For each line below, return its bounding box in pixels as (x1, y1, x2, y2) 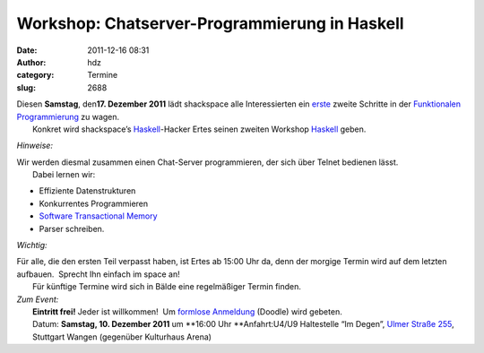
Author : (16, 56, 47, 67)
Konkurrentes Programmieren (39, 198, 149, 209)
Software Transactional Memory (39, 211, 158, 221)
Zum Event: (16, 294, 59, 305)
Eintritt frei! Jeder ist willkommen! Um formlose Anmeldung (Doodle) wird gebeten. (32, 306, 342, 317)
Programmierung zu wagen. (16, 111, 120, 122)
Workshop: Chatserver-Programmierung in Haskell (16, 13, 404, 33)
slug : (16, 82, 36, 93)
